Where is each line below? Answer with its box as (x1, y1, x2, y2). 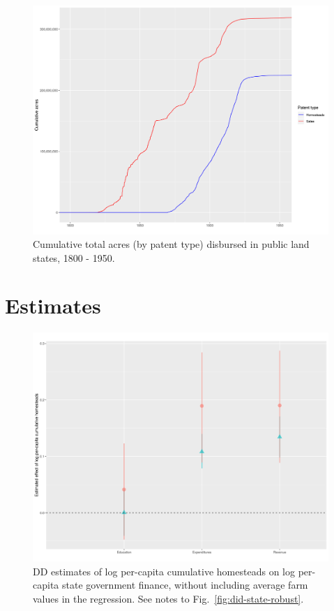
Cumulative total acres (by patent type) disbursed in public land (33, 237, 310, 251)
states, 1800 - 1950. (33, 250, 115, 265)
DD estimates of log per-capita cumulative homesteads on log (33, 564, 295, 578)
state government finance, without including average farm (61, 577, 308, 592)
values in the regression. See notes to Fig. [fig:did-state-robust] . (33, 591, 304, 605)
